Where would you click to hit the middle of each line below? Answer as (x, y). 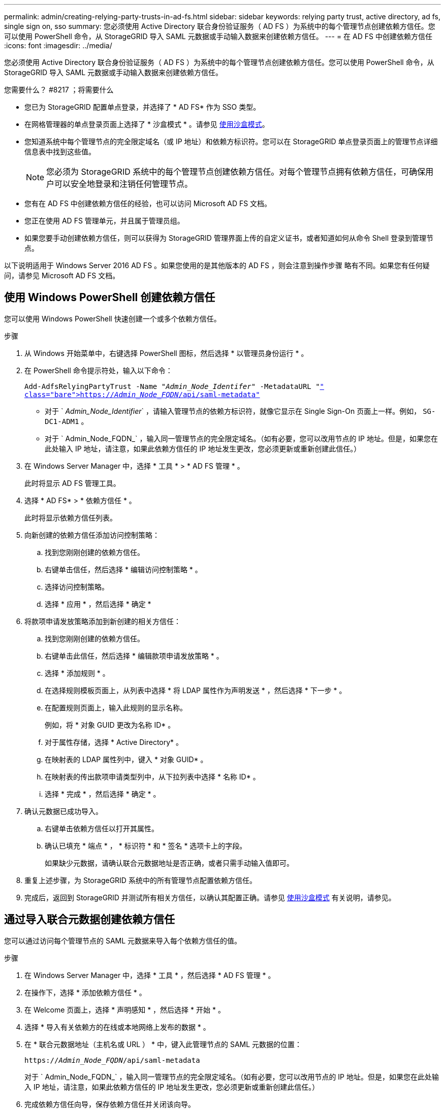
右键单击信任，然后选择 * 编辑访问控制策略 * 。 (123, 569)
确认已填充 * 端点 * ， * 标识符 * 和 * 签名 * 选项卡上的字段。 (146, 845)
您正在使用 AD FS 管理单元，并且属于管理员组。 (104, 221)
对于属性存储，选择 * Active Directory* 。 (114, 742)
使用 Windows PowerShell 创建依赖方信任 (110, 298)
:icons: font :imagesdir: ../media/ (58, 45)
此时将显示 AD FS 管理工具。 (72, 483)
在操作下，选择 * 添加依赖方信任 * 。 (85, 992)
